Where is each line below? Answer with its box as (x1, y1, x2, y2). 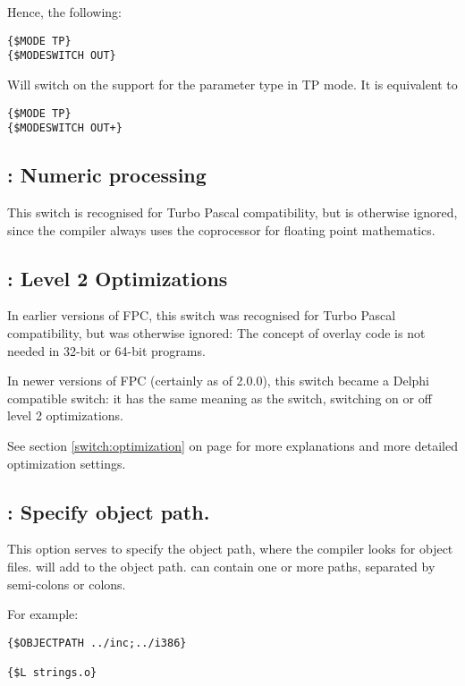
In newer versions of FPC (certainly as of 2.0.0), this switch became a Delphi (7, 371, 429, 390)
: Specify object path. (7, 497, 210, 525)
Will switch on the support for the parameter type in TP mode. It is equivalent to (7, 74, 458, 93)
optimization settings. (7, 453, 126, 472)
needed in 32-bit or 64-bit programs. (7, 341, 206, 360)
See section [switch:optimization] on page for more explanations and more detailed (7, 436, 458, 454)
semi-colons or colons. (7, 574, 126, 593)
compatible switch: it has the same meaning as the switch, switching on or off (7, 388, 432, 407)
